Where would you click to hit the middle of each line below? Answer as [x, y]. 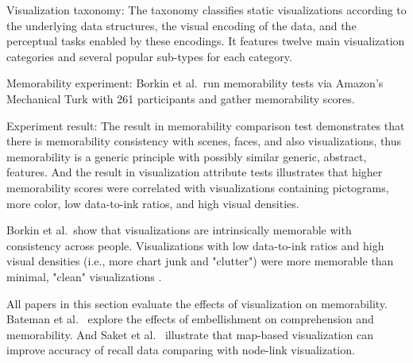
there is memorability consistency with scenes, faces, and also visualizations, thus [204, 141]
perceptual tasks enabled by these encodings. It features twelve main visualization [206, 41]
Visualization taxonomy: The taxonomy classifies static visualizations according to [206, 10]
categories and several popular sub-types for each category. [149, 56]
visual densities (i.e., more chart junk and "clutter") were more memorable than [200, 261]
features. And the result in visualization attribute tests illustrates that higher [195, 172]
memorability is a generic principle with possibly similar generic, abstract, [187, 156]
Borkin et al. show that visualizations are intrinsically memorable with [179, 230]
